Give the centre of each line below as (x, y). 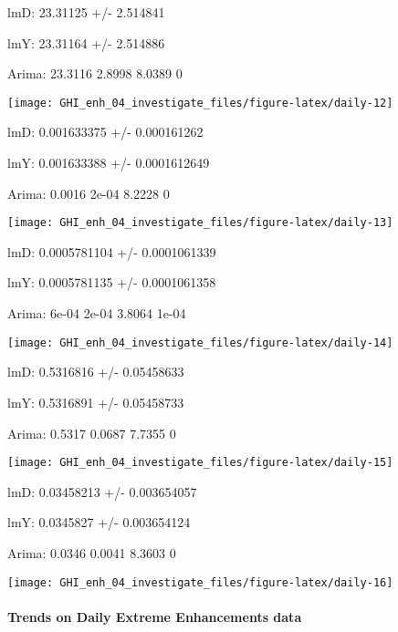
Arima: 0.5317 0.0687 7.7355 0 (92, 433)
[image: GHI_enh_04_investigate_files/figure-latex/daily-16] (200, 582)
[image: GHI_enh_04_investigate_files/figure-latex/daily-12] (200, 103)
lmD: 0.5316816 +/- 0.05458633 (96, 372)
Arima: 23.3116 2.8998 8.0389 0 (95, 73)
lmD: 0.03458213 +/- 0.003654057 (102, 491)
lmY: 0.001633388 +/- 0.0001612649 (109, 163)
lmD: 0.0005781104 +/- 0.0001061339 (112, 251)
